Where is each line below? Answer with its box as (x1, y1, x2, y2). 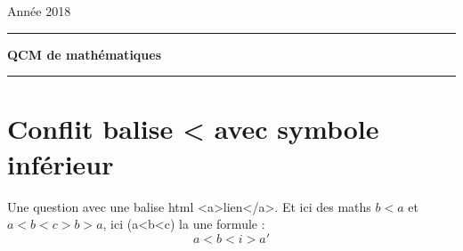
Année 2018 (7, 2, 71, 20)
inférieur (7, 145, 114, 182)
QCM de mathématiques (7, 45, 162, 63)
